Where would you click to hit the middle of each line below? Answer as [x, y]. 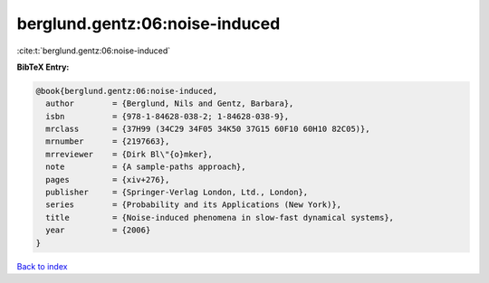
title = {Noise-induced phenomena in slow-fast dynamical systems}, [220, 217]
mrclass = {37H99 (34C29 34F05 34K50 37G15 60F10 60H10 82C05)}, [208, 129]
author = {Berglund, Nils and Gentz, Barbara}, [170, 104]
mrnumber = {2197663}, [108, 141]
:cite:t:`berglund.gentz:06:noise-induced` [94, 51]
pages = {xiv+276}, [108, 179]
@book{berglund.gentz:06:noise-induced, [126, 91]
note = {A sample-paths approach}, [146, 167]
